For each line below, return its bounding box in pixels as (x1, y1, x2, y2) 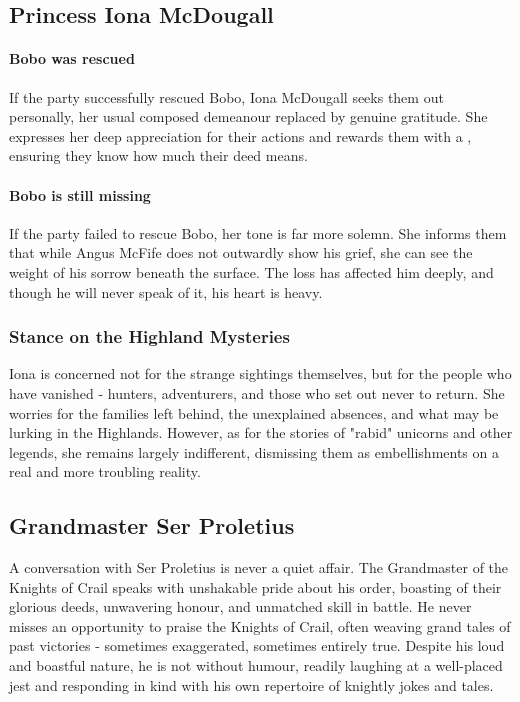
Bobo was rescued (9, 48, 135, 69)
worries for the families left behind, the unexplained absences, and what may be (9, 402, 499, 423)
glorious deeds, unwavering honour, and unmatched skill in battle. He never (9, 596, 472, 617)
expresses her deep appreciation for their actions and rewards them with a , (9, 125, 472, 146)
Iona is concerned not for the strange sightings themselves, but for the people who (9, 363, 512, 384)
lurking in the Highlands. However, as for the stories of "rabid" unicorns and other (9, 422, 513, 443)
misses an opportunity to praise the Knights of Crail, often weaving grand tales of (9, 615, 511, 636)
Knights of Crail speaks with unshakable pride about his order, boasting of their (9, 576, 502, 597)
